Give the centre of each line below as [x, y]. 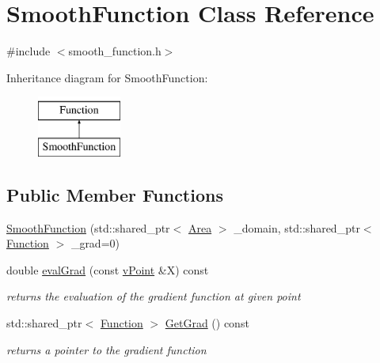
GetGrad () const [207, 323]
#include [28, 51]
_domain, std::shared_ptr [297, 227]
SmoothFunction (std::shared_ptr [88, 227]
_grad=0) [95, 243]
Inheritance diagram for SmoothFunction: [107, 77]
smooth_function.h [115, 51]
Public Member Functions [115, 194]
